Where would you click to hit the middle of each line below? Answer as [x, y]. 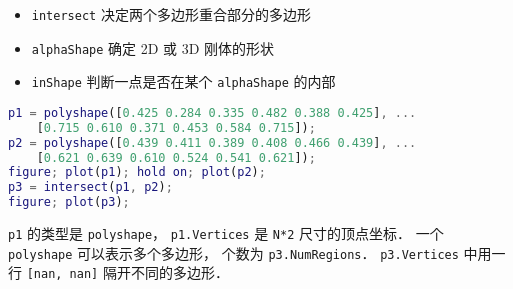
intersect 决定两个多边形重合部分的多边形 [171, 14]
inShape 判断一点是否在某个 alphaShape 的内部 [183, 81]
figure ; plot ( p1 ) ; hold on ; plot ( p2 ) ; [137, 172]
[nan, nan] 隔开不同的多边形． [127, 272]
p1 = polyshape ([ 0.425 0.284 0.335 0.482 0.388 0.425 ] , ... [212, 112]
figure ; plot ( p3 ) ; [69, 202]
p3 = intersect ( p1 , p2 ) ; [90, 187]
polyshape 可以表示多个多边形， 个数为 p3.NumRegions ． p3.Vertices [233, 252]
